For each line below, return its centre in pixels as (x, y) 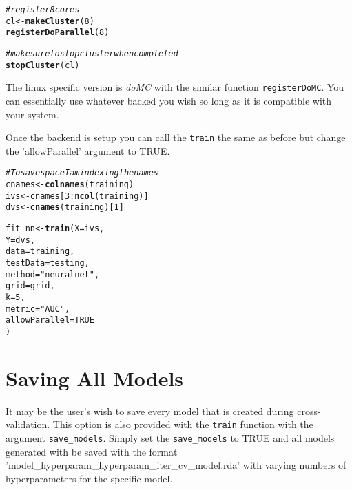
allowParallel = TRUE (50, 320)
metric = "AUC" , (38, 309)
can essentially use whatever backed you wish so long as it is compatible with (169, 100)
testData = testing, (48, 263)
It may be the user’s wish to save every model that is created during (150, 411)
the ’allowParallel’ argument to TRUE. (88, 150)
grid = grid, (30, 286)
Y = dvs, (20, 240)
